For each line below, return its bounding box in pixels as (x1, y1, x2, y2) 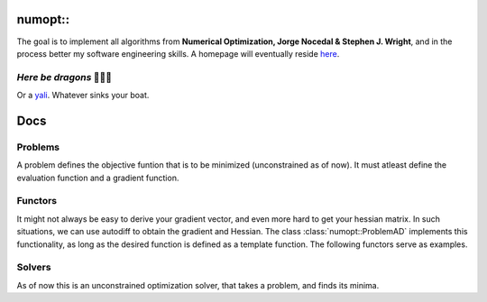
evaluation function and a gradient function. (16, 172, 179, 183)
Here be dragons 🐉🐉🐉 (16, 70, 113, 83)
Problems (16, 141, 60, 153)
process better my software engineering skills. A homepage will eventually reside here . (16, 48, 340, 59)
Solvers (16, 261, 51, 274)
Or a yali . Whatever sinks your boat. (16, 90, 150, 101)
